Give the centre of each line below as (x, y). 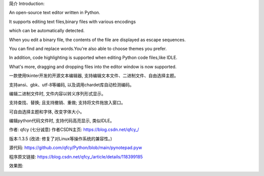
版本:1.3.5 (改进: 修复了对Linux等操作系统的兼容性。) (61, 138)
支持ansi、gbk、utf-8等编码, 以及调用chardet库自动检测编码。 (72, 85)
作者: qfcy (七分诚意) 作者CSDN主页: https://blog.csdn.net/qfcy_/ (74, 129)
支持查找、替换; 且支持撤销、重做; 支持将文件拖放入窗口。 (67, 102)
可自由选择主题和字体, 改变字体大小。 (47, 112)
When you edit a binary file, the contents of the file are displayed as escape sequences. (97, 40)
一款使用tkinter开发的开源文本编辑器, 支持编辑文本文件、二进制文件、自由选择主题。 (94, 75)
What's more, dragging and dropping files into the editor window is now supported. (93, 67)
